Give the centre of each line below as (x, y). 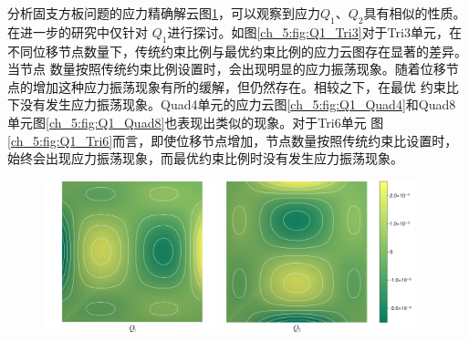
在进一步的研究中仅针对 (78, 31)
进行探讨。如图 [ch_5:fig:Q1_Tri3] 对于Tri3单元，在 (314, 31)
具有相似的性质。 (415, 13)
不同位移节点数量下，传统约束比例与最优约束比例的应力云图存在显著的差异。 (237, 51)
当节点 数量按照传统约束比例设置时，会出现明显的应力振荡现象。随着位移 (227, 69)
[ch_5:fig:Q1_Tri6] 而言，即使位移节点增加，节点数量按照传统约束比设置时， (233, 140)
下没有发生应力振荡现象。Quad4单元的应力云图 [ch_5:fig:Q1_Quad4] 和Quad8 (232, 104)
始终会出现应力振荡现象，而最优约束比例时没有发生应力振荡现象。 (205, 158)
